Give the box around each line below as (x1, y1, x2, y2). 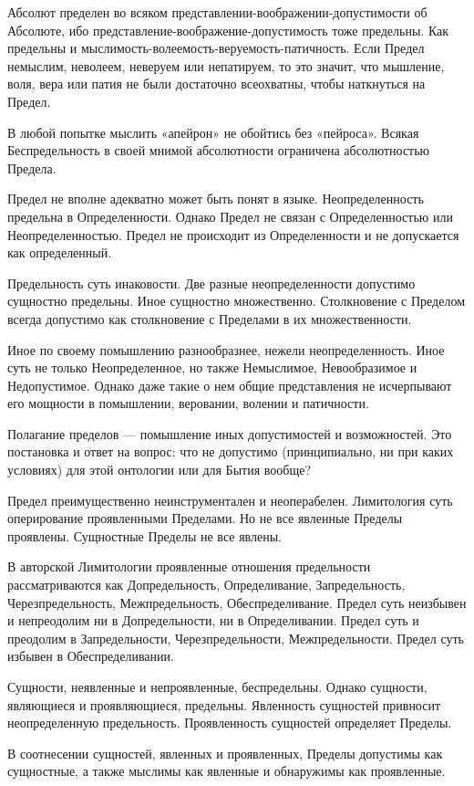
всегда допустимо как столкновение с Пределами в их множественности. (7, 309, 412, 328)
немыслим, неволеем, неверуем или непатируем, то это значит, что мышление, (7, 56, 445, 75)
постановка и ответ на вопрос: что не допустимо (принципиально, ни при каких (7, 442, 454, 461)
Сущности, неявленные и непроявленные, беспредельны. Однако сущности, (7, 677, 428, 696)
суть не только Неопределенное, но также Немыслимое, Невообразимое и (7, 358, 417, 377)
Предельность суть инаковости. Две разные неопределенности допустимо (7, 273, 416, 292)
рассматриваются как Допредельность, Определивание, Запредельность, (7, 575, 406, 594)
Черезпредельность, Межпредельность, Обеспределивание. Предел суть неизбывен (7, 592, 467, 612)
